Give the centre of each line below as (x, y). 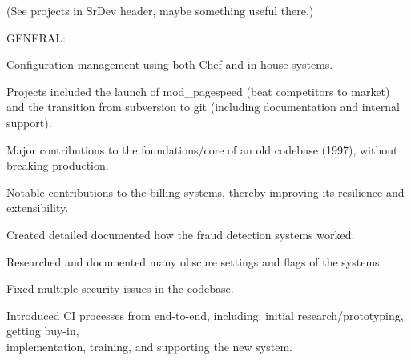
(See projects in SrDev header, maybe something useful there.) (160, 10)
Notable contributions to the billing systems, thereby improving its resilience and (205, 192)
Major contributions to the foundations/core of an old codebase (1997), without (202, 149)
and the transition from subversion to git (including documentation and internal (203, 107)
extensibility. (38, 208)
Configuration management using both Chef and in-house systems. (170, 64)
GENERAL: (36, 37)
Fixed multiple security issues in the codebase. (120, 288)
